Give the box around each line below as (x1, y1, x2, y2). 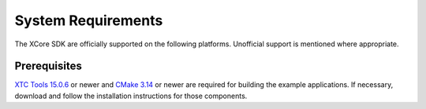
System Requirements (14, 12, 163, 29)
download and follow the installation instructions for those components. (14, 91, 248, 100)
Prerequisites (14, 60, 82, 73)
